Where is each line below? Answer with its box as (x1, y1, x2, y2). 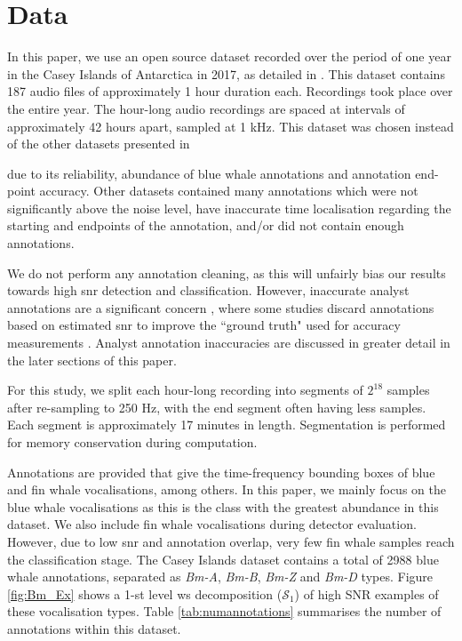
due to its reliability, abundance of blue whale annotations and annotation (7, 164, 411, 182)
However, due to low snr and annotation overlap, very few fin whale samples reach (7, 532, 455, 550)
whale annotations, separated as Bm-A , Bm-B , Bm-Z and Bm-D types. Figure (7, 567, 434, 586)
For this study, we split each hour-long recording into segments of (7, 381, 363, 399)
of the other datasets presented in (7, 134, 190, 153)
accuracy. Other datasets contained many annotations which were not (39, 181, 418, 200)
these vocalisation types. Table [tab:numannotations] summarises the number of (7, 602, 442, 621)
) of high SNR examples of (294, 584, 439, 603)
